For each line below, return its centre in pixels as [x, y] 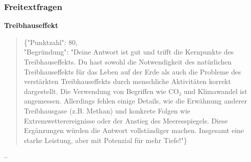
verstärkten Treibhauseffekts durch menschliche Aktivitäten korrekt [127, 81]
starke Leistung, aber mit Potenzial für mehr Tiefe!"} [105, 140]
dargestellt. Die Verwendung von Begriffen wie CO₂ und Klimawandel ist [136, 91]
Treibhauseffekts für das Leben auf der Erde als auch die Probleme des [133, 71]
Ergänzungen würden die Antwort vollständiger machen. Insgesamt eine [134, 130]
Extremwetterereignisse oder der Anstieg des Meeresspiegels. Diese [126, 120]
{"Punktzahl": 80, [51, 42]
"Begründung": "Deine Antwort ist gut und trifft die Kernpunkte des [129, 52]
